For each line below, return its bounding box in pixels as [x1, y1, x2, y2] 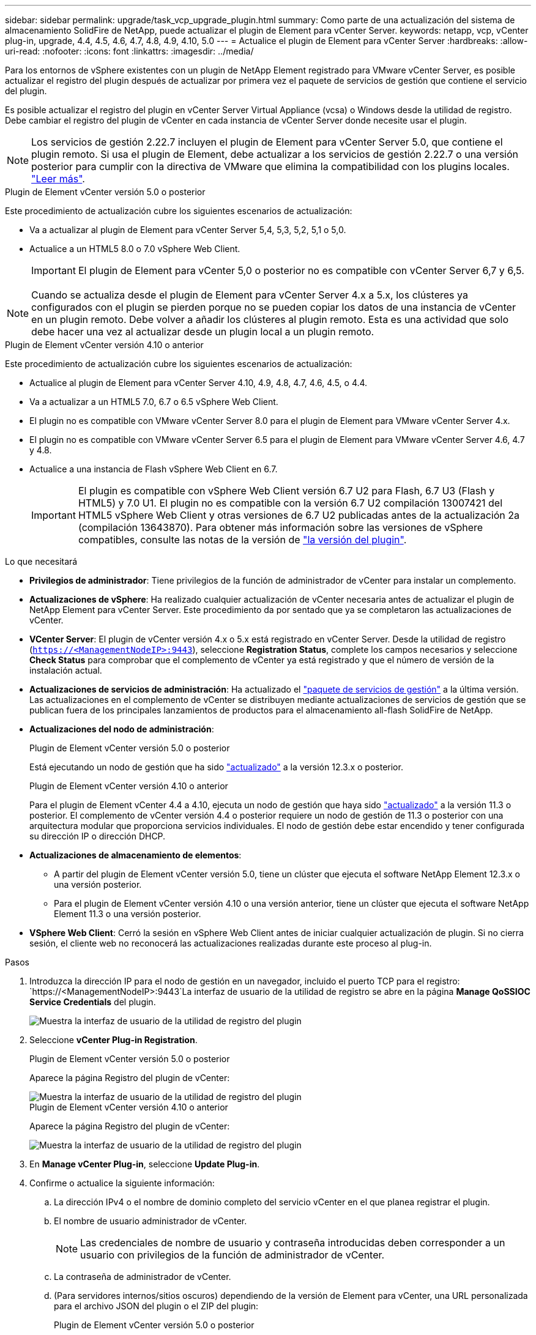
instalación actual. [29, 665, 102, 675]
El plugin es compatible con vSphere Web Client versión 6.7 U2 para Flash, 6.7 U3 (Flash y [78, 485, 495, 497]
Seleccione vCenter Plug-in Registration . [29, 1035, 198, 1045]
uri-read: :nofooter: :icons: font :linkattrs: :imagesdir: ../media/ [5, 46, 254, 56]
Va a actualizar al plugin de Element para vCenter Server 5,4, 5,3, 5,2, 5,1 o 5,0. [29, 225, 346, 235]
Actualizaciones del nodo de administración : [29, 724, 214, 734]
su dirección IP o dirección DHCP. [29, 831, 166, 841]
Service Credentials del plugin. [29, 997, 156, 1007]
